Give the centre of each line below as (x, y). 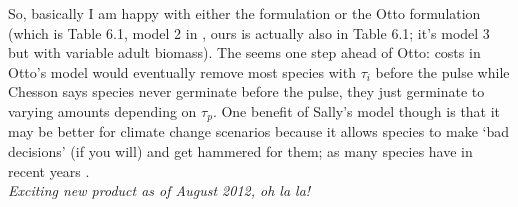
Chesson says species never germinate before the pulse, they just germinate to (246, 91)
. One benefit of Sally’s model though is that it (356, 110)
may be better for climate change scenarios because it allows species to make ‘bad (258, 131)
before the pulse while (442, 71)
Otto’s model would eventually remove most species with (182, 71)
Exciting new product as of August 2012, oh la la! (159, 190)
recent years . (49, 170)
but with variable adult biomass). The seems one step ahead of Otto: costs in (244, 52)
